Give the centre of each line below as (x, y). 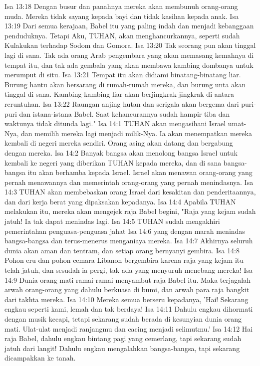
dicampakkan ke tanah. (40, 358)
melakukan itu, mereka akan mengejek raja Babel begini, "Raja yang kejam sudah (130, 211)
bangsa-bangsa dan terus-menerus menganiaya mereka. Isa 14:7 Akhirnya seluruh (129, 241)
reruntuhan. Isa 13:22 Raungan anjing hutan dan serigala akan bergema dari (122, 103)
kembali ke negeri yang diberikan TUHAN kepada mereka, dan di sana (113, 162)
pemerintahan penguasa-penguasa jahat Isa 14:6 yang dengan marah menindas (125, 231)
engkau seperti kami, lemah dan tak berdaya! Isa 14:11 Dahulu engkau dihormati (129, 309)
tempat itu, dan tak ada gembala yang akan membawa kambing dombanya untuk (129, 65)
